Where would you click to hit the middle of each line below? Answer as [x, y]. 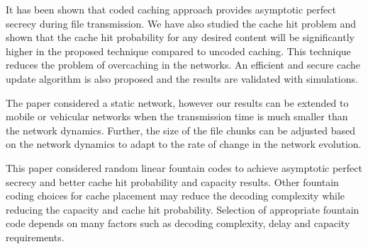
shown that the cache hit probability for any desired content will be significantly [180, 37]
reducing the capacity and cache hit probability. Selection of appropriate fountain [183, 209]
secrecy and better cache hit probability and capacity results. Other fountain [172, 181]
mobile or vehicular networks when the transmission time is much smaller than [177, 116]
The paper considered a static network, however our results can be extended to [177, 102]
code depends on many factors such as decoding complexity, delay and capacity [178, 223]
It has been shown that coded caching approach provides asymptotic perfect [171, 9]
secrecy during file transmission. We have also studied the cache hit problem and [181, 23]
